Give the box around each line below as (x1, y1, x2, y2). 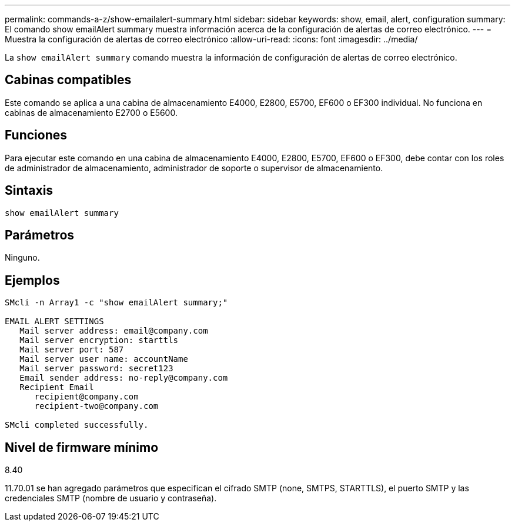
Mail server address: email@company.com (19, 326, 208, 336)
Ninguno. (5, 252, 40, 263)
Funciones (5, 128, 68, 143)
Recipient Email (19, 382, 94, 392)
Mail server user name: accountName (19, 354, 188, 364)
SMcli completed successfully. (5, 420, 149, 430)
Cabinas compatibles (5, 72, 132, 88)
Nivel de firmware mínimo (5, 440, 159, 455)
